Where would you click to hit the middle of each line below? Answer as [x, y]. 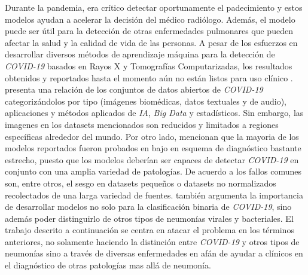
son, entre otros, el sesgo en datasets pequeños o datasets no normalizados [141, 183]
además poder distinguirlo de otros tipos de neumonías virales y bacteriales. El [149, 218]
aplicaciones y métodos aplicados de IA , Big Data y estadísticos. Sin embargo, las [154, 113]
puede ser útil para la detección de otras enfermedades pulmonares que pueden [149, 31]
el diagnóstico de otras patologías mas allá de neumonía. [108, 265]
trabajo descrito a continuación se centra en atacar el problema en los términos [150, 230]
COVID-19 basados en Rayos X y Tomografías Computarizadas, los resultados [149, 65]
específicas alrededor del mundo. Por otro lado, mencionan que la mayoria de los [152, 136]
